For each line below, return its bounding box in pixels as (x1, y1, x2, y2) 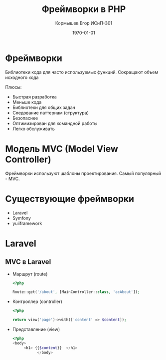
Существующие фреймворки (5, 193, 135, 204)
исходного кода (5, 74, 39, 80)
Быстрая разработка (12, 93, 57, 99)
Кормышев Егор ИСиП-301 (55, 20, 113, 26)
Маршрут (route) (12, 271, 48, 277)
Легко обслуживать (12, 125, 55, 131)
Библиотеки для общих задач (12, 104, 76, 110)
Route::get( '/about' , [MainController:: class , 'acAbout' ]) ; (12, 289, 140, 294)
